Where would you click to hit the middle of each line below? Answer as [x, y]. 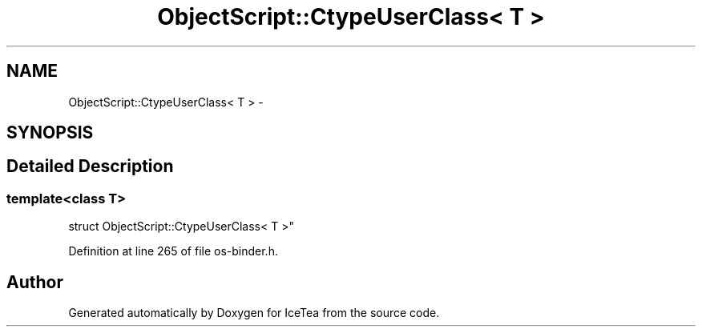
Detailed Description [90, 166]
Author [35, 282]
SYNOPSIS [50, 133]
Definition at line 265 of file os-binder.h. [173, 251]
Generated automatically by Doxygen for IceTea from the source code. [254, 313]
